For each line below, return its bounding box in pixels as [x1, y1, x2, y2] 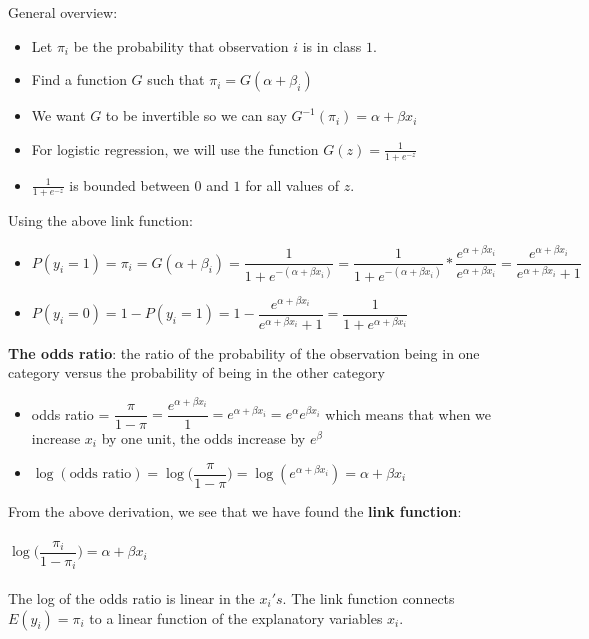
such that [147, 69, 205, 90]
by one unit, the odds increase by [101, 427, 306, 448]
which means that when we [325, 403, 492, 424]
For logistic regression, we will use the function [31, 138, 319, 159]
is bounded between [69, 174, 190, 195]
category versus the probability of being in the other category [8, 362, 385, 383]
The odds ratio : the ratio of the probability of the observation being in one [8, 342, 480, 363]
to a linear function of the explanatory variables [89, 607, 383, 628]
